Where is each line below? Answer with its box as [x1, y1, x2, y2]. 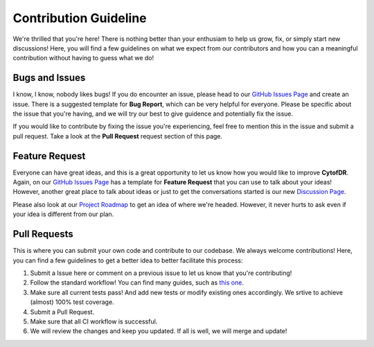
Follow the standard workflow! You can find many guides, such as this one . [30, 278, 244, 287]
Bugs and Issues [12, 72, 86, 84]
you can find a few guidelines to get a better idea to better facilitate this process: [12, 256, 243, 265]
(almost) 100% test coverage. [30, 298, 114, 306]
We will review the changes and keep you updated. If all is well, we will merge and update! [30, 327, 287, 335]
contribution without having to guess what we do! [12, 54, 154, 62]
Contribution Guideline [12, 10, 147, 26]
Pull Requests [12, 229, 73, 240]
